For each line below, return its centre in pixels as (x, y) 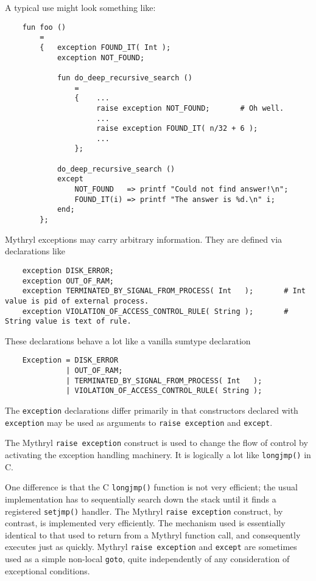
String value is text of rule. (68, 322)
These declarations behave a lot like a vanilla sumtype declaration (128, 340)
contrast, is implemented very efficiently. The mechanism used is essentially (145, 523)
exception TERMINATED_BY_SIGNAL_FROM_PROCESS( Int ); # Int (164, 291)
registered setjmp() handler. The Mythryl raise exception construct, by (144, 511)
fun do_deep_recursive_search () (125, 78)
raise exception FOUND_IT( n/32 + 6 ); (177, 129)
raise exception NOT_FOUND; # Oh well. (190, 108)
